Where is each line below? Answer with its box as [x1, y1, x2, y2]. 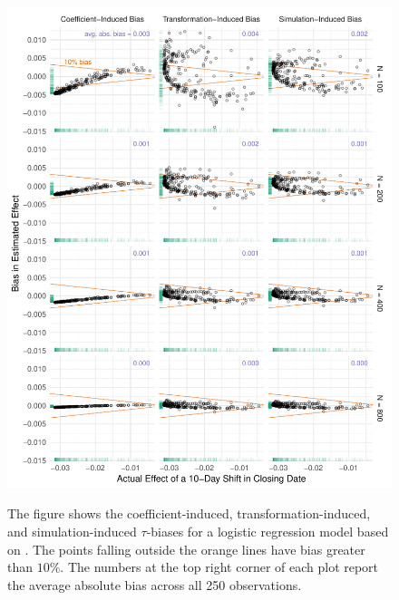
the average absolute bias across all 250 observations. [7, 575, 302, 594]
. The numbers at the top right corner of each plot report [60, 557, 379, 576]
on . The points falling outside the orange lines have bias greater [7, 539, 365, 558]
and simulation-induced [7, 521, 137, 540]
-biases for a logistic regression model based [146, 521, 389, 540]
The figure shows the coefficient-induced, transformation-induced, [7, 504, 371, 523]
